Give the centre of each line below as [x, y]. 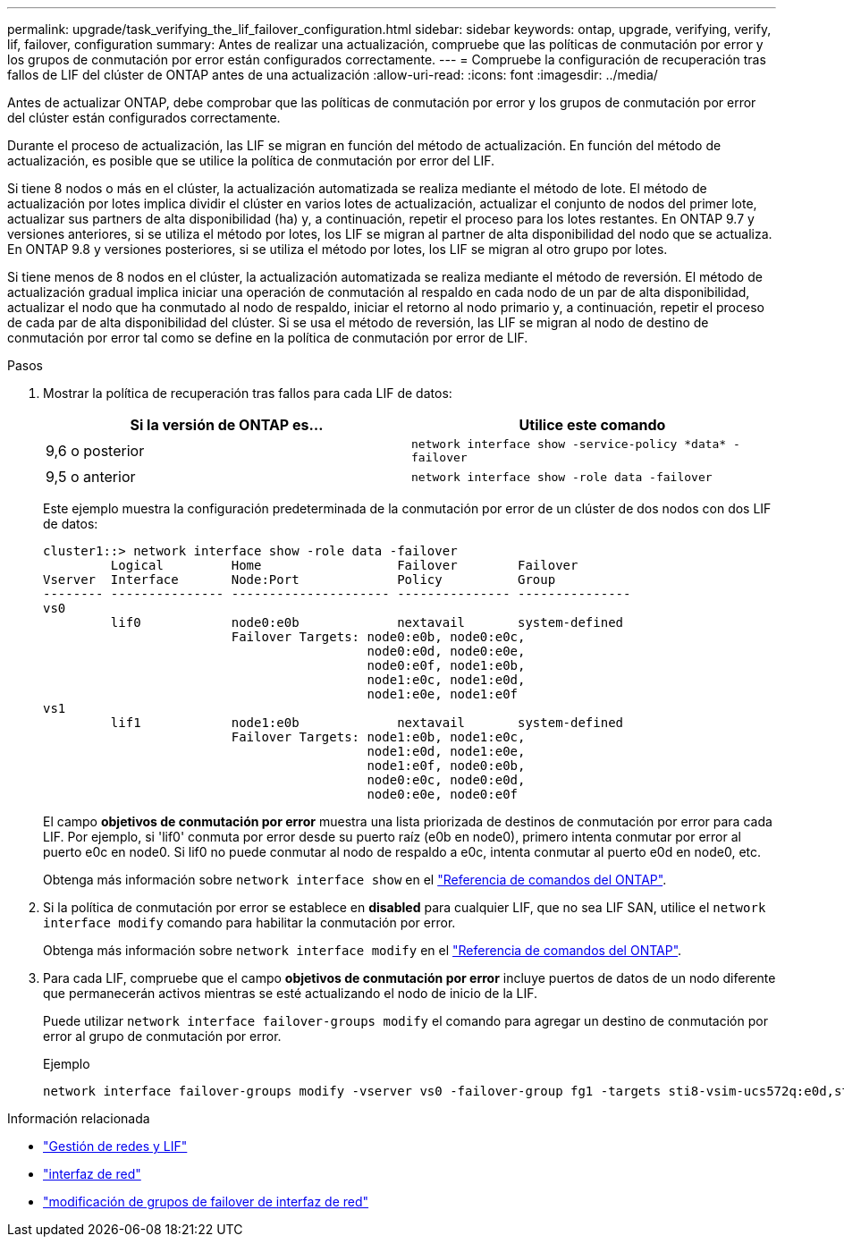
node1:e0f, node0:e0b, [446, 766]
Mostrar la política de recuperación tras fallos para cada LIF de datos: [248, 393]
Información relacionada [79, 1118]
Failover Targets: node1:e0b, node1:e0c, [378, 737]
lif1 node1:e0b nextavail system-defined [367, 723]
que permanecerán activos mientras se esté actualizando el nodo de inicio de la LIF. [291, 993]
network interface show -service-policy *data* [569, 444]
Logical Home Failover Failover [344, 565]
